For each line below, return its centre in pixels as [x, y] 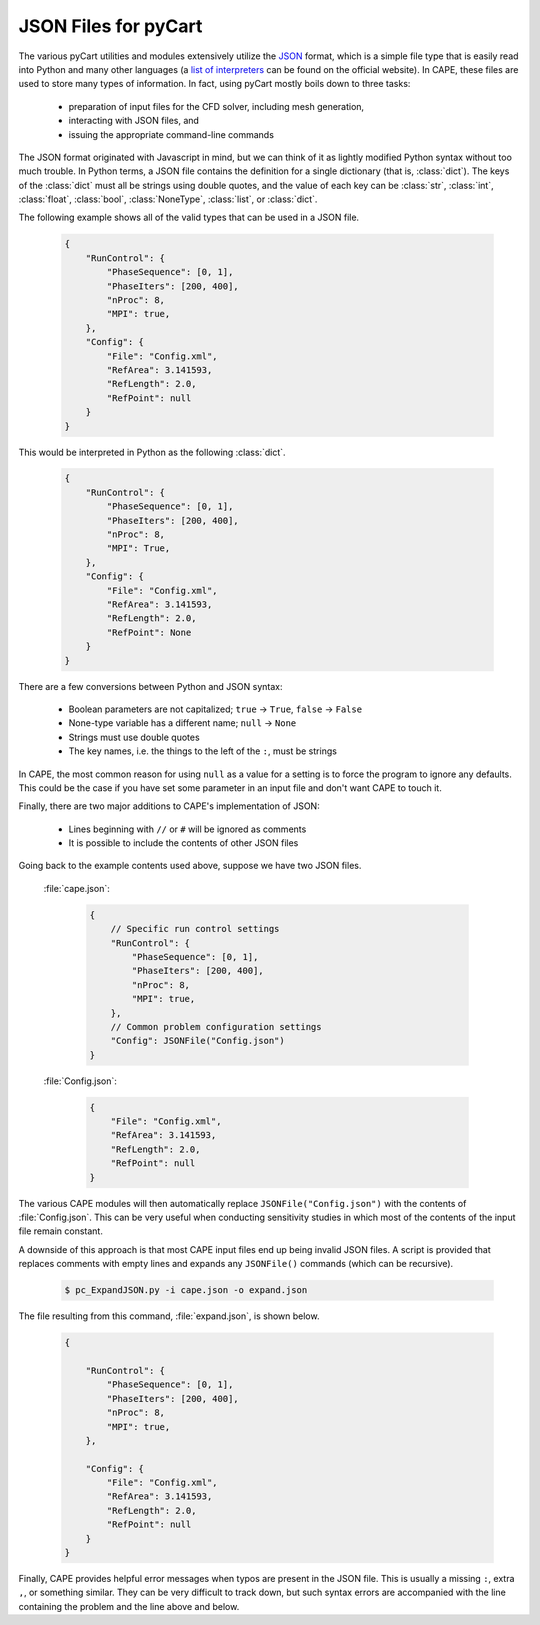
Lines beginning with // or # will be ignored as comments [187, 829]
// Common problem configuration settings [216, 1026]
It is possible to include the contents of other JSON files [183, 843]
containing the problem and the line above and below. [129, 1606]
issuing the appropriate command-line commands [171, 134]
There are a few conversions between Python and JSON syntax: [151, 686]
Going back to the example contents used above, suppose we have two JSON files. [190, 866]
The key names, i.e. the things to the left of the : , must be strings [202, 751]
